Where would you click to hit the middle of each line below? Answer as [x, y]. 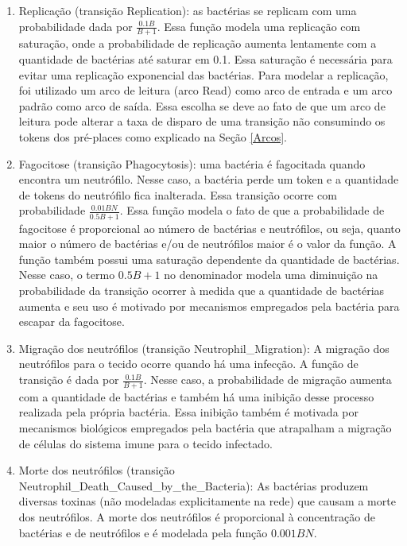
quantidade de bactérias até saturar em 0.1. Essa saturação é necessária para [205, 59]
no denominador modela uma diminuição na [271, 275]
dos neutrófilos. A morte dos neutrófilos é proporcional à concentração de [197, 517]
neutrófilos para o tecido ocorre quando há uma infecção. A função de [188, 364]
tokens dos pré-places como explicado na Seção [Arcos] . [153, 136]
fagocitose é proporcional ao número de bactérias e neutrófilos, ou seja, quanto [209, 228]
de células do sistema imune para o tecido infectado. [145, 443]
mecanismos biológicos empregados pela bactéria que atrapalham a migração [205, 428]
